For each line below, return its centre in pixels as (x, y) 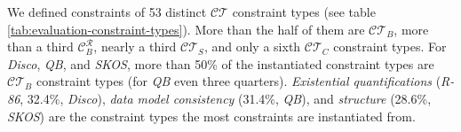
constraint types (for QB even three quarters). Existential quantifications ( (238, 81)
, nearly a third (135, 47)
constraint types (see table (304, 12)
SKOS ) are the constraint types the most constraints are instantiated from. (211, 116)
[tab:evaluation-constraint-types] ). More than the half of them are (186, 29)
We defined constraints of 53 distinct (107, 12)
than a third (40, 47)
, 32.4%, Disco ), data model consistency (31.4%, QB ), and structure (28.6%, (226, 98)
